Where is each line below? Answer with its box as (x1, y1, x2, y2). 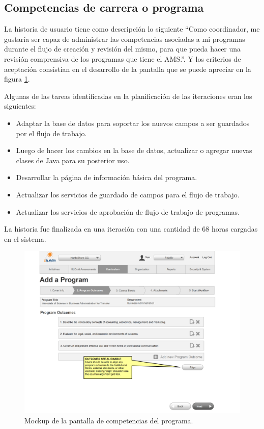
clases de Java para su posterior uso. (16, 155, 130, 165)
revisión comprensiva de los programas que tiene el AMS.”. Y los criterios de (4, 53, 241, 64)
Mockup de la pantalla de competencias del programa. (24, 415, 193, 425)
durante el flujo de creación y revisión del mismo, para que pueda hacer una (4, 43, 241, 54)
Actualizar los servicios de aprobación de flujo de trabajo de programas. (16, 206, 240, 217)
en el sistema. (4, 233, 46, 244)
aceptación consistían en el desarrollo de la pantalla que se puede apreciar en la (4, 63, 251, 74)
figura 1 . (4, 73, 30, 84)
